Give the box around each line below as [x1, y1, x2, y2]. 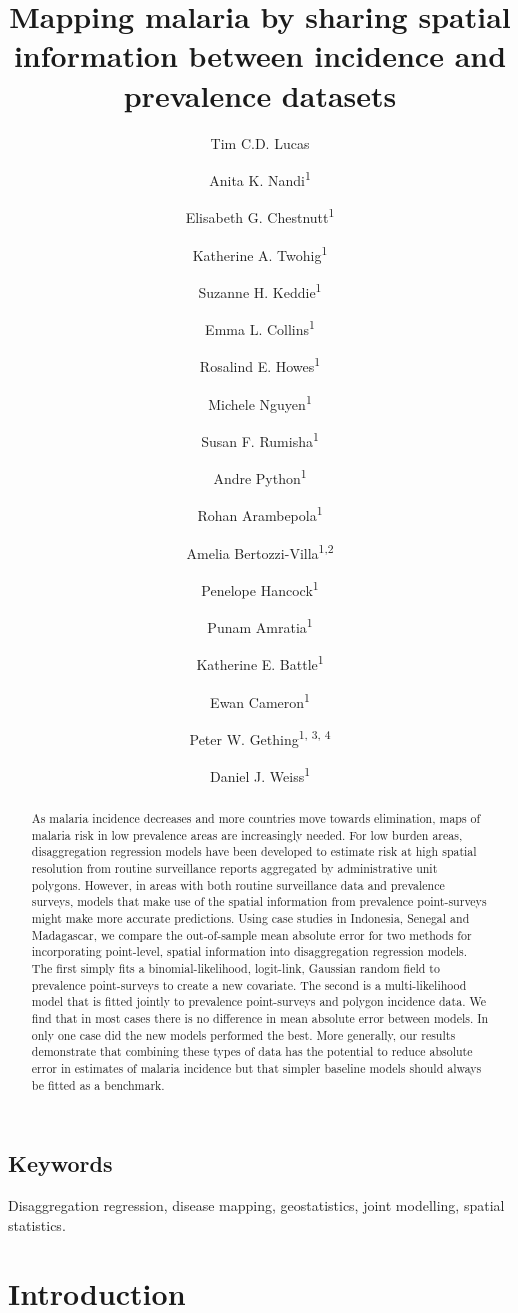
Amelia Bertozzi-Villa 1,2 [186, 539, 334, 563]
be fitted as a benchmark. [31, 1076, 165, 1093]
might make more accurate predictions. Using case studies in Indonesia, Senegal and [31, 910, 470, 927]
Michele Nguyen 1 [208, 390, 312, 414]
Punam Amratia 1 [207, 614, 313, 637]
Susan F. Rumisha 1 [201, 427, 319, 451]
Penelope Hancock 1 [201, 576, 319, 600]
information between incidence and [13, 35, 507, 76]
